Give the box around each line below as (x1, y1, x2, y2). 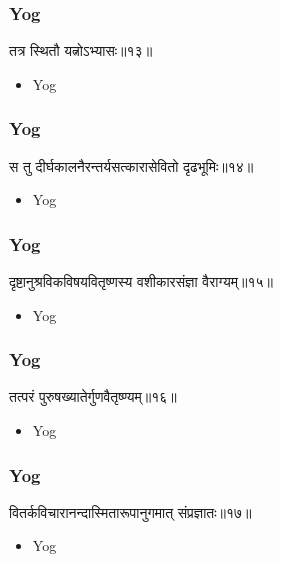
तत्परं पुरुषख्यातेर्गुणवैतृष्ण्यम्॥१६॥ (9, 386, 177, 407)
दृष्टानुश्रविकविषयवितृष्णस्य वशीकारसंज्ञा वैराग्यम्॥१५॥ (9, 271, 273, 292)
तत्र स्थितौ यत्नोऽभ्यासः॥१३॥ (9, 40, 153, 61)
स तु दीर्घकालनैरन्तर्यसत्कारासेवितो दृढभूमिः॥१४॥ (9, 155, 254, 176)
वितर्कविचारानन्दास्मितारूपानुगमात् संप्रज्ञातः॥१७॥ (9, 501, 252, 522)
